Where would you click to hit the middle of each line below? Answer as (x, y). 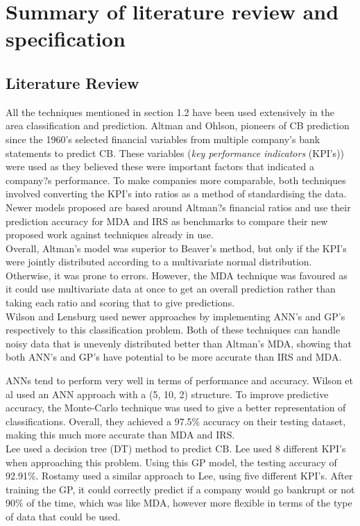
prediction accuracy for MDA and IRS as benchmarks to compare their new (167, 221)
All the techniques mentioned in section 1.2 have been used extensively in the (170, 112)
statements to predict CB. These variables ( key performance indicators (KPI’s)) (175, 153)
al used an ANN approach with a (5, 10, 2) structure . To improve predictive (167, 394)
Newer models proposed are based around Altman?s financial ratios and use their (178, 207)
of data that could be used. (63, 516)
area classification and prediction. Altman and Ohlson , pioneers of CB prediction (178, 125)
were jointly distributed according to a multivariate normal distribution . (159, 262)
